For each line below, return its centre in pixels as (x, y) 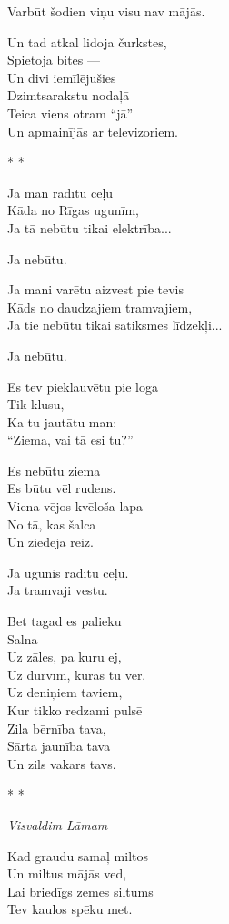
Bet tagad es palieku (65, 621)
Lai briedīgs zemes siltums (80, 891)
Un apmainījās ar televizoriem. (93, 131)
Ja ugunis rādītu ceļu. (68, 572)
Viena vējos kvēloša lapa (75, 506)
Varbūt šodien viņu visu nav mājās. (106, 11)
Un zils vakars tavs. (62, 763)
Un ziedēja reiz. (50, 542)
